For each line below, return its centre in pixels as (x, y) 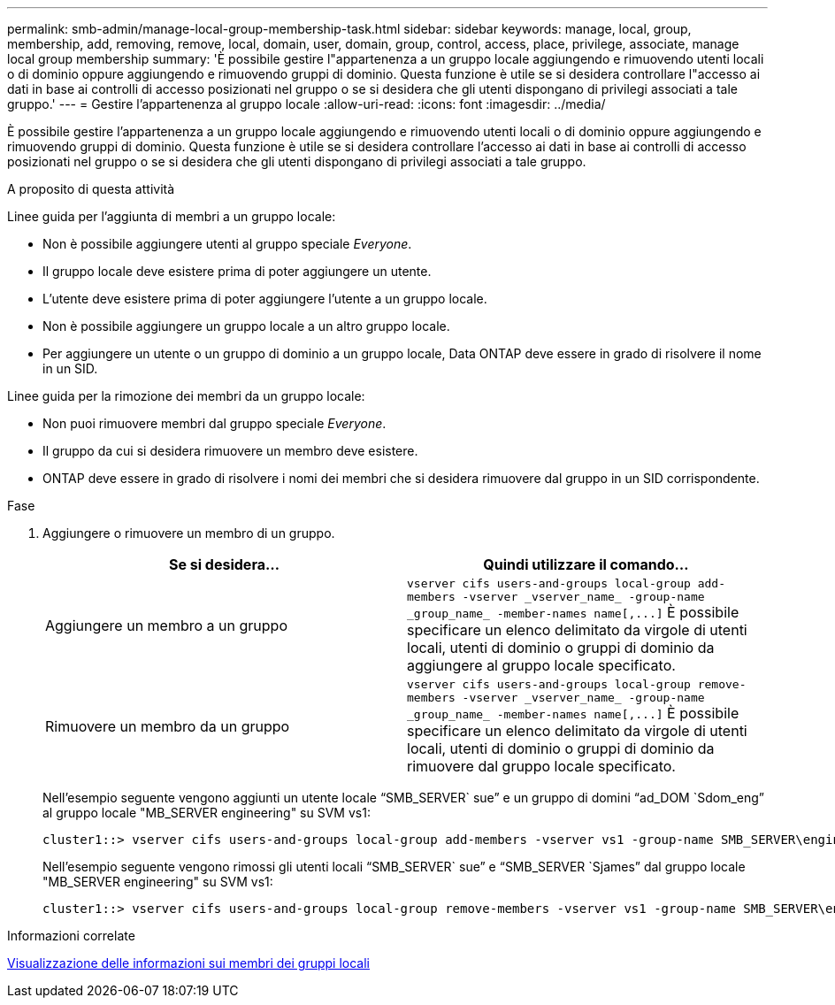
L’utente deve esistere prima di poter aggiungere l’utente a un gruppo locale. (265, 299)
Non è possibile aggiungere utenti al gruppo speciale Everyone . (227, 244)
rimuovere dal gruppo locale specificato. (541, 766)
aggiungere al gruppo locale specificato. (541, 665)
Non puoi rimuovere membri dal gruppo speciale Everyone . (214, 423)
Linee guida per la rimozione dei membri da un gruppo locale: (186, 396)
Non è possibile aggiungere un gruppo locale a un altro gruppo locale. (246, 326)
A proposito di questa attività (91, 189)
